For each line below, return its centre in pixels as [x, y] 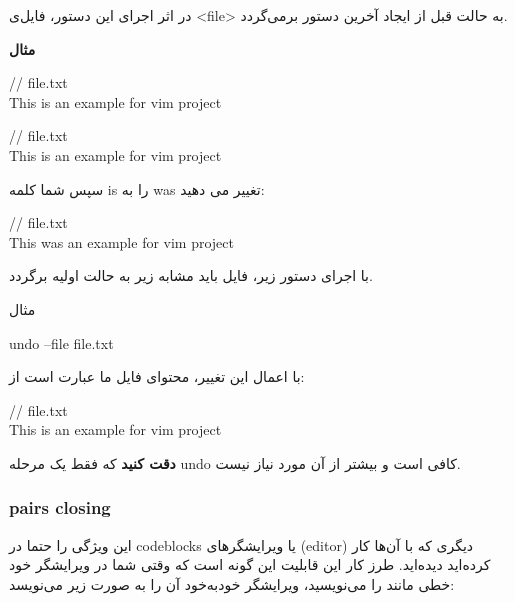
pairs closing [60, 507]
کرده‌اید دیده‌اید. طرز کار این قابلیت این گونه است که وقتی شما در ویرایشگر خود [250, 564]
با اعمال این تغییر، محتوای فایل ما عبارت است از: [157, 376]
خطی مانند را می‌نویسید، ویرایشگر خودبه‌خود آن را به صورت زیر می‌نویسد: [232, 583]
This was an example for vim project [121, 241]
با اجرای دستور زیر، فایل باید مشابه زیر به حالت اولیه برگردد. [191, 275]
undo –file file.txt [61, 342]
